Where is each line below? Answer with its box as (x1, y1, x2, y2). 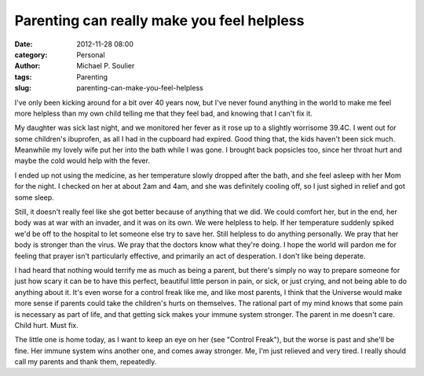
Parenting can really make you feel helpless (14, 12, 305, 29)
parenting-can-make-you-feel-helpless (76, 83, 203, 93)
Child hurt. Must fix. (14, 320, 79, 330)
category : (14, 50, 48, 59)
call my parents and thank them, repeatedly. (14, 357, 157, 367)
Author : (14, 61, 41, 71)
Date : (14, 39, 33, 49)
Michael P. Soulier (76, 61, 135, 71)
